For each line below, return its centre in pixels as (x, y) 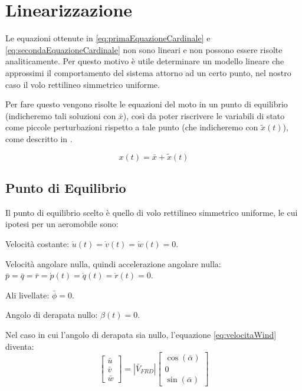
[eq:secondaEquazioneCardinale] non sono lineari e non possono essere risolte (144, 49)
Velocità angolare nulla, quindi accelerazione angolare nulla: (113, 263)
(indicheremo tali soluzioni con (61, 115)
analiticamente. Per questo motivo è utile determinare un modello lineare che (145, 61)
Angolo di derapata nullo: (52, 315)
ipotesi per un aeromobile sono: (62, 224)
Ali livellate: (27, 295)
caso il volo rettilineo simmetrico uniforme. (83, 84)
